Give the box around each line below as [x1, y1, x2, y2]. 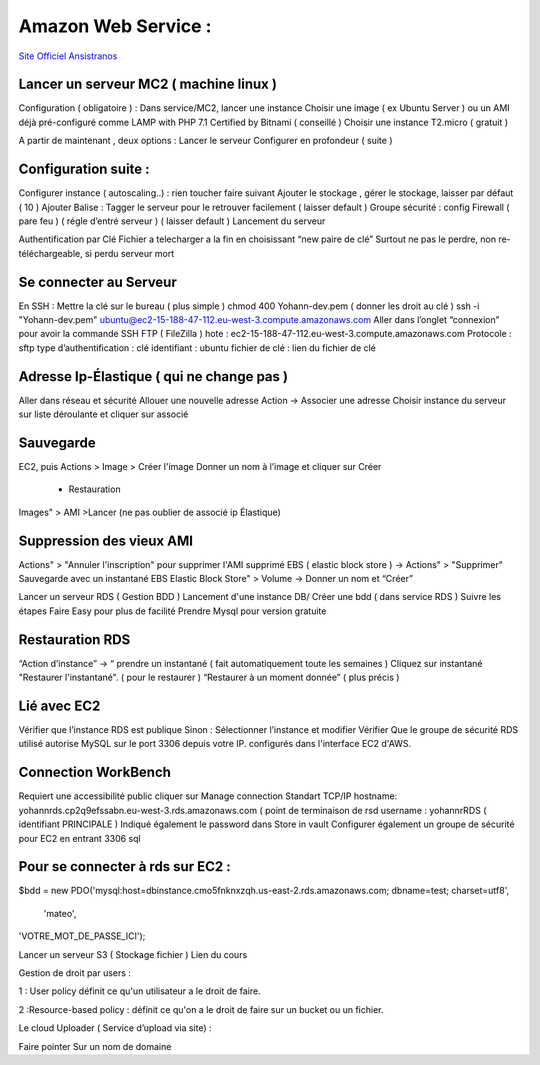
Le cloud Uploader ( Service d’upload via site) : [18, 1022, 212, 1034]
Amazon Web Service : [18, 15, 212, 37]
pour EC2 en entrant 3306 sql [18, 832, 141, 844]
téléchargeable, [18, 247, 84, 259]
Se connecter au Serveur [18, 273, 177, 290]
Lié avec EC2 [18, 697, 101, 714]
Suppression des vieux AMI [18, 532, 194, 549]
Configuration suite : [18, 161, 150, 178]
